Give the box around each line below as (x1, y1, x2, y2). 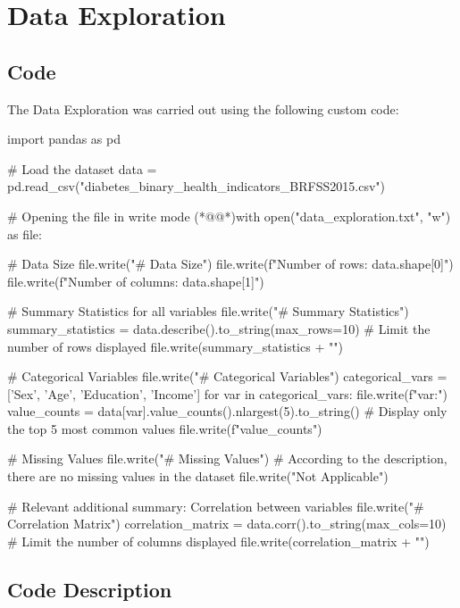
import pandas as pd (7, 129, 121, 148)
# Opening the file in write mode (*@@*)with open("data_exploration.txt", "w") (7, 206, 451, 225)
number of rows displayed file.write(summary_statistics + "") (7, 337, 343, 355)
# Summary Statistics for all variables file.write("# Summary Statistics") (7, 302, 409, 321)
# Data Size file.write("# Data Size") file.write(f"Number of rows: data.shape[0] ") (7, 254, 454, 273)
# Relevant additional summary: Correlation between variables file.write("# (7, 496, 424, 515)
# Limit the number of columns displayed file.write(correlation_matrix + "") (7, 531, 430, 550)
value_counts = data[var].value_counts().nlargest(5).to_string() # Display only (7, 402, 447, 421)
